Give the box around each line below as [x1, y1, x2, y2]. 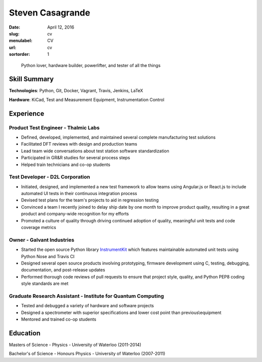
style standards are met [21, 280, 69, 286]
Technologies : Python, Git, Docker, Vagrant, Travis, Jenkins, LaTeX [9, 88, 143, 94]
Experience [9, 109, 45, 117]
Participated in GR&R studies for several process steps [21, 155, 131, 161]
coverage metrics [21, 225, 56, 230]
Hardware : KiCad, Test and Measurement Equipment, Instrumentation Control [9, 97, 164, 102]
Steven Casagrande [9, 7, 91, 18]
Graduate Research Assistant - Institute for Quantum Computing [9, 293, 164, 299]
